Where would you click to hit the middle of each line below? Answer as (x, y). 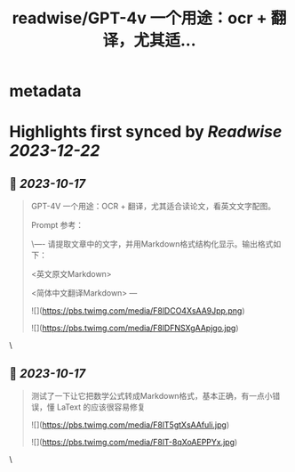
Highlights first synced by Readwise (146, 132)
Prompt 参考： (57, 225)
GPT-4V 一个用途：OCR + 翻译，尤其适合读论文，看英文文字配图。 (153, 207)
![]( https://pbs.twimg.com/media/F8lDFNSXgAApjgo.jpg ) (135, 328)
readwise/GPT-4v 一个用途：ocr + (140, 18)
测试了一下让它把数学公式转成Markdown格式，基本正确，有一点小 (151, 396)
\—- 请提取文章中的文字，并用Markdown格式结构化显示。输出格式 (152, 244)
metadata (45, 91)
